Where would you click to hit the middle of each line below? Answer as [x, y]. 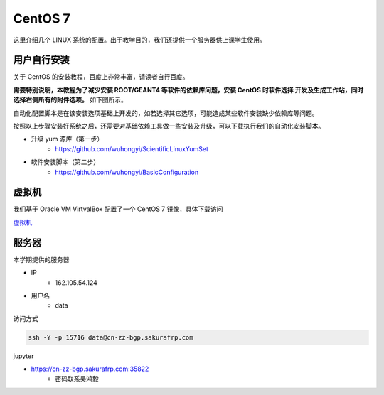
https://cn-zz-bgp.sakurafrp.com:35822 [90, 369]
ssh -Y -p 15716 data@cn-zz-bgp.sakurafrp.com [111, 337]
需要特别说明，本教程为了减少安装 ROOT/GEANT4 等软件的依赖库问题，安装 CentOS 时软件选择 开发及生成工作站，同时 [188, 90]
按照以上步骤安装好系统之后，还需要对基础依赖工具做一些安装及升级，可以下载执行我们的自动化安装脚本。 [169, 126]
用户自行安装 [41, 60]
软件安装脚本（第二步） [65, 162]
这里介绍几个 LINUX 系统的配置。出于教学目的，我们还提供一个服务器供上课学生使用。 [140, 40]
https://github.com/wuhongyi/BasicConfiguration [127, 172]
